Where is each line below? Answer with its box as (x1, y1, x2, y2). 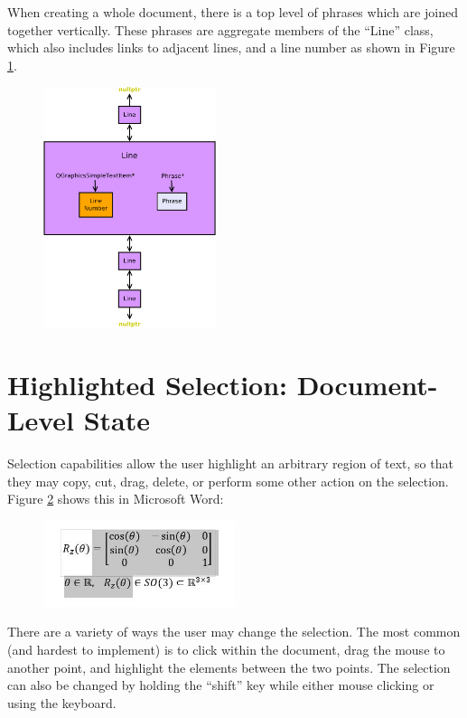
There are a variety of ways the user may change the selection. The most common (7, 622, 461, 641)
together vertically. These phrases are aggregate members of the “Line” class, (7, 20, 434, 39)
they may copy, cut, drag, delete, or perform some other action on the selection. (7, 471, 449, 490)
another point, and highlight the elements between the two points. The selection (7, 657, 451, 676)
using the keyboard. (7, 693, 117, 712)
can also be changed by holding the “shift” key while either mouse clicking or (7, 675, 434, 694)
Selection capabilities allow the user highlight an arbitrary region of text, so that (7, 454, 453, 473)
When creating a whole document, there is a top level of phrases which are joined (7, 3, 458, 21)
